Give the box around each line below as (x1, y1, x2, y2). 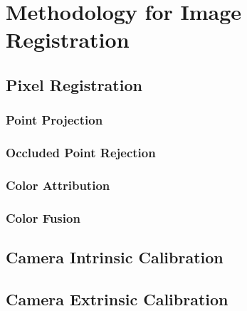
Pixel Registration (6, 73, 142, 95)
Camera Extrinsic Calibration (6, 288, 228, 310)
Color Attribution (6, 176, 110, 194)
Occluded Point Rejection (6, 144, 156, 162)
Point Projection (6, 111, 103, 129)
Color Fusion (6, 209, 80, 226)
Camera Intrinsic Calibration (6, 246, 224, 268)
